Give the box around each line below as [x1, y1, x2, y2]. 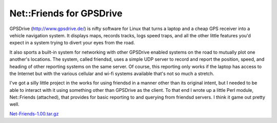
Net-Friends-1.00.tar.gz [9, 110, 59, 117]
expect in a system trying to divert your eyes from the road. [9, 40, 135, 46]
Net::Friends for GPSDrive [9, 8, 123, 19]
